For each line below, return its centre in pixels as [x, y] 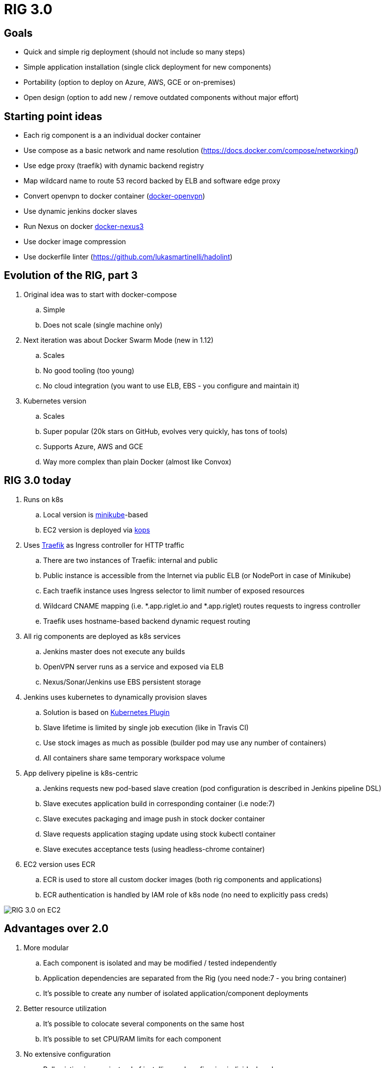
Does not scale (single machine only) [103, 325]
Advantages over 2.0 [56, 929]
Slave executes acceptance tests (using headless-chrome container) [154, 849]
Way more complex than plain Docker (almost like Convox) [137, 461]
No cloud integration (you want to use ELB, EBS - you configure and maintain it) [171, 385]
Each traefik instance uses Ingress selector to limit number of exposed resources [174, 590]
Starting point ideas [53, 116]
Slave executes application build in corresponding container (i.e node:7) [159, 803]
